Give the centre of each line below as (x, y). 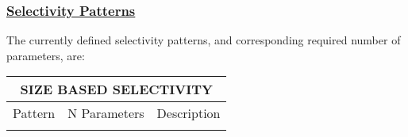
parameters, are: (46, 55)
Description (189, 113)
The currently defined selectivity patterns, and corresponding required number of (204, 40)
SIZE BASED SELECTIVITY (116, 89)
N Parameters (106, 113)
